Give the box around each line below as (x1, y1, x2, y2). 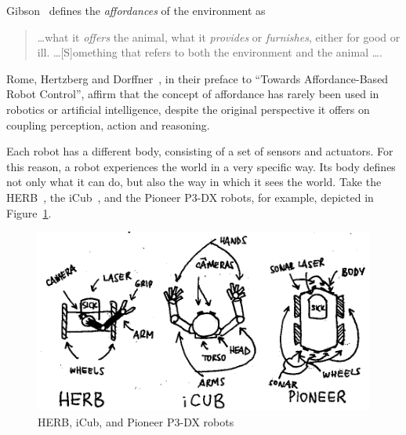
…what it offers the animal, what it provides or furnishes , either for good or (37, 28, 401, 45)
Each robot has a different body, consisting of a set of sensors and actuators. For (6, 143, 393, 159)
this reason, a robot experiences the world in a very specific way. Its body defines (6, 158, 396, 174)
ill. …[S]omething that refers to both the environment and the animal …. (37, 44, 382, 60)
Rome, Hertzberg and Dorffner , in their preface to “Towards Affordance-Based (6, 70, 389, 86)
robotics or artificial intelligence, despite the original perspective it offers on (6, 101, 370, 117)
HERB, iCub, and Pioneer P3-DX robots (38, 414, 234, 430)
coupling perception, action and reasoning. (6, 116, 210, 133)
